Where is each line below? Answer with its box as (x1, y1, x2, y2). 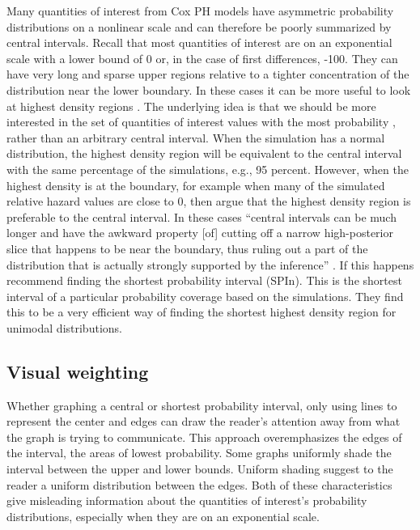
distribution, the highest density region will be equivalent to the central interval (6, 145, 402, 162)
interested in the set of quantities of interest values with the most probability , (6, 113, 396, 130)
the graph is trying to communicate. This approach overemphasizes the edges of (6, 428, 402, 445)
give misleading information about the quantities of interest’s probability (6, 492, 367, 509)
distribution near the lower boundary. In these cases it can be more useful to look (6, 81, 411, 98)
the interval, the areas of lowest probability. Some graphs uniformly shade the (6, 444, 392, 461)
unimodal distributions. (6, 319, 122, 336)
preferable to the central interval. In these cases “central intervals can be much (6, 208, 397, 225)
